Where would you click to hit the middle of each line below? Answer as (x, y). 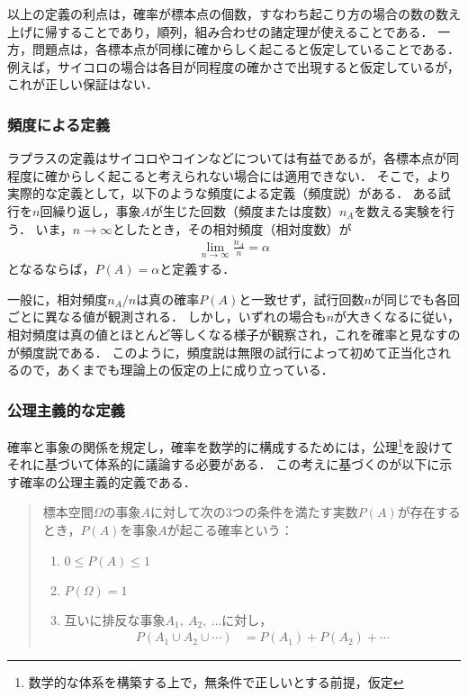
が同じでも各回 (415, 299)
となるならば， (51, 269)
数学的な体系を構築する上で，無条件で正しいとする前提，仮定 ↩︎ (216, 682)
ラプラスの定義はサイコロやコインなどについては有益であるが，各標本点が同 (234, 158)
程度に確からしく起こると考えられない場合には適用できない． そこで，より (229, 175)
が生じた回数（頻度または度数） (244, 210)
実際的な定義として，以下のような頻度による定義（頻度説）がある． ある (223, 193)
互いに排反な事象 (115, 619)
